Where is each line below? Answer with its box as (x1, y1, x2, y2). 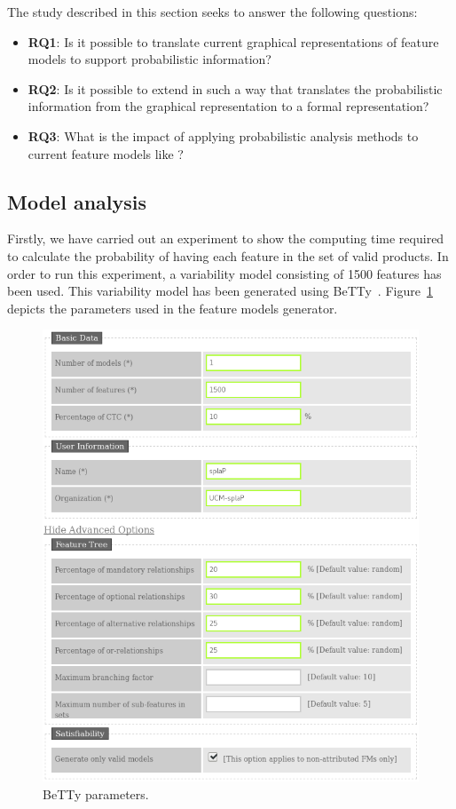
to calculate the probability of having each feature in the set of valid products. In (7, 246, 449, 265)
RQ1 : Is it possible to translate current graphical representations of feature (28, 32, 439, 51)
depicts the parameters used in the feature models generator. (7, 298, 338, 317)
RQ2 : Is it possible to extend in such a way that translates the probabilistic (28, 79, 443, 98)
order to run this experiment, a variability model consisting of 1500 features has (7, 264, 442, 282)
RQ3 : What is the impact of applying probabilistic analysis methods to (28, 126, 419, 145)
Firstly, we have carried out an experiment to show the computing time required (7, 229, 444, 248)
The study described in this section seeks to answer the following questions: (7, 3, 418, 20)
